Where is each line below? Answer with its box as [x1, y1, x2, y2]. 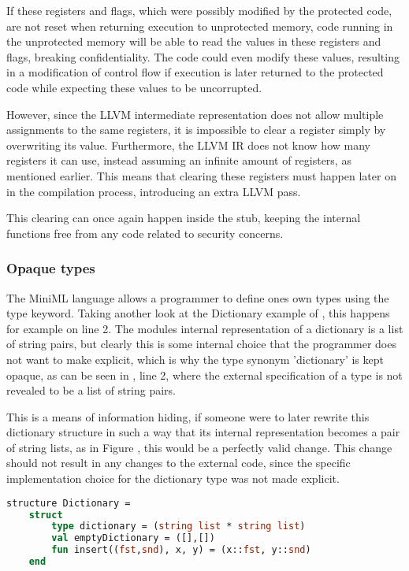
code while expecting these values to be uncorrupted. [6, 79, 262, 95]
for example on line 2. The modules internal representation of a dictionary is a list [6, 320, 403, 336]
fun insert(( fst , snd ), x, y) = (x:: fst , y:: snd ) [51, 544, 311, 556]
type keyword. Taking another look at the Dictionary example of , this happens [6, 305, 390, 321]
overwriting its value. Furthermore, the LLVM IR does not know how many [6, 136, 370, 153]
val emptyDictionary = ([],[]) [51, 532, 215, 544]
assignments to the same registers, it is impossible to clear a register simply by [6, 121, 386, 138]
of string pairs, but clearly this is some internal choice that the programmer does [6, 336, 396, 352]
